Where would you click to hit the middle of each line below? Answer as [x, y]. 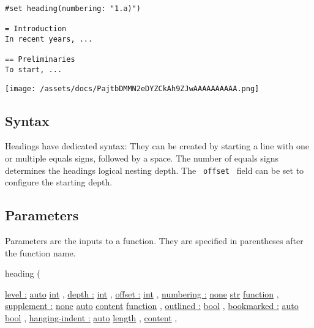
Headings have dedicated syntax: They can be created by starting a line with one [157, 146]
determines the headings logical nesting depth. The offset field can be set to [155, 170]
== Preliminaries [40, 60]
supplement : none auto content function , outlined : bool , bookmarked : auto [152, 306]
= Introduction [36, 29]
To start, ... [34, 69]
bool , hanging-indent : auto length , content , [91, 318]
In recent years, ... [49, 39]
